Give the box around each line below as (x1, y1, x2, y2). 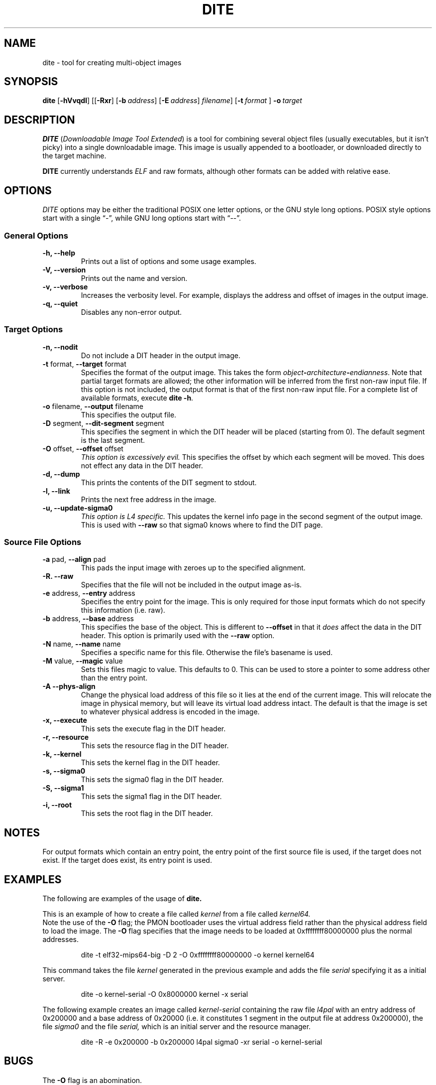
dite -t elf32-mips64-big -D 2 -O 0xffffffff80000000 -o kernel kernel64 (81, 950, 315, 959)
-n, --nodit (42, 342, 78, 351)
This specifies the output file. (81, 410, 177, 419)
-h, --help (42, 248, 75, 257)
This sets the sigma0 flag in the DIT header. (81, 775, 224, 784)
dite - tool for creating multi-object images (42, 58, 182, 67)
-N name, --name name (42, 640, 121, 649)
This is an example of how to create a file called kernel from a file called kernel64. (42, 910, 311, 919)
